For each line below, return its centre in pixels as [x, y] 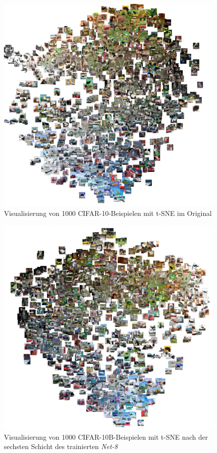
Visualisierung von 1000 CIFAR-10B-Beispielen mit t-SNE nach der [106, 436]
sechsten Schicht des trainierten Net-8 [61, 446]
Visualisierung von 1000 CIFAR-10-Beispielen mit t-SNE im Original [108, 213]
